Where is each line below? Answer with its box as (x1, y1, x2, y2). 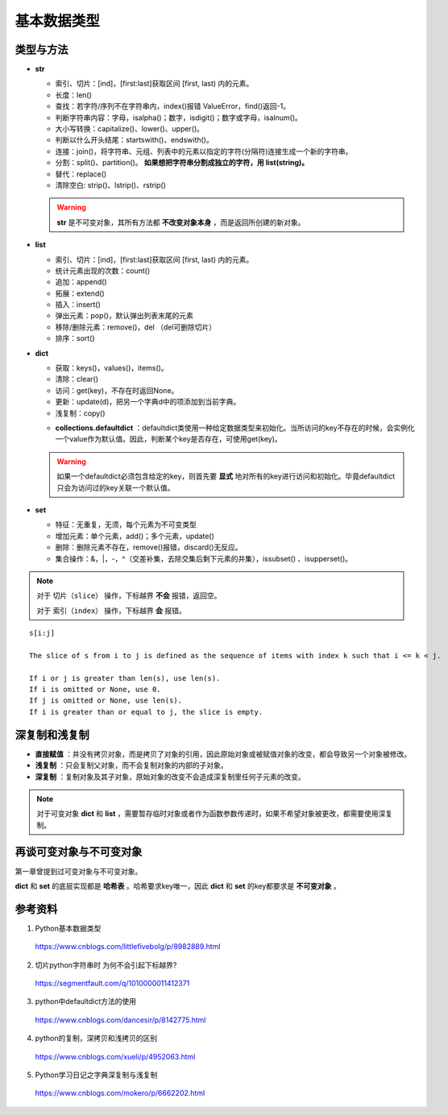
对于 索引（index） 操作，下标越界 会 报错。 (36, 605, 186, 616)
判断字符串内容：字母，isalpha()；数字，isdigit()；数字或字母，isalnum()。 (55, 113, 302, 122)
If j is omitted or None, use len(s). (29, 696, 183, 705)
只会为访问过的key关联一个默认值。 (56, 483, 175, 492)
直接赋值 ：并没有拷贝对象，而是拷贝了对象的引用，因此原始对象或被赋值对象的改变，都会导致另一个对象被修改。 (35, 749, 411, 759)
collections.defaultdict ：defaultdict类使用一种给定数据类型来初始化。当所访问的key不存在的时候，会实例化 (55, 423, 415, 433)
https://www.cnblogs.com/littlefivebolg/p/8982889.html (35, 942, 221, 951)
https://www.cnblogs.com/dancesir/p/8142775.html (35, 1015, 206, 1025)
